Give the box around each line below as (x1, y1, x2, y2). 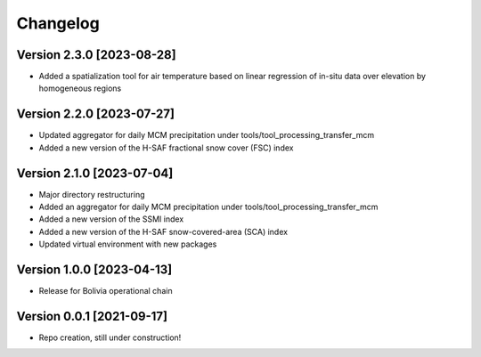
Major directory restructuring (38, 189, 146, 199)
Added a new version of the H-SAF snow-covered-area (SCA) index (38, 226, 289, 237)
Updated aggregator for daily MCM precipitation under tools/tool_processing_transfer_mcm (38, 130, 374, 141)
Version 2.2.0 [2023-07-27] (16, 107, 175, 122)
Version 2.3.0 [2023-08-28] (16, 47, 177, 62)
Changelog (16, 13, 100, 33)
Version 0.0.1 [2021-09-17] (16, 308, 168, 324)
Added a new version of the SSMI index (38, 214, 184, 224)
